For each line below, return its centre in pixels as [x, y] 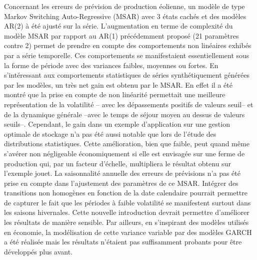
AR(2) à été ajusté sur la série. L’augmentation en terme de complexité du [118, 26]
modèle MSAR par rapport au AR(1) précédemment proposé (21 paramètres [121, 35]
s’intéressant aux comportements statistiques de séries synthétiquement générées [127, 75]
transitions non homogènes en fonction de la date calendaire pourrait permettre [126, 193]
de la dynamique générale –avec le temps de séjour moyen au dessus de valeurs [124, 114]
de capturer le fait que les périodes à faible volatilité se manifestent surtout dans [127, 202]
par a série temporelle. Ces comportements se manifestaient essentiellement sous [127, 55]
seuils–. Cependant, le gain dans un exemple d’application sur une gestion [117, 124]
